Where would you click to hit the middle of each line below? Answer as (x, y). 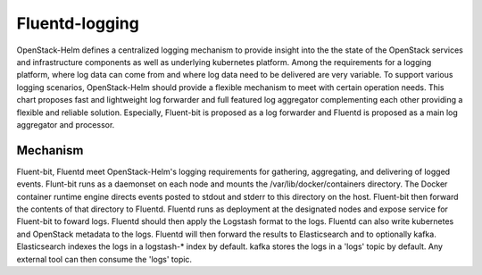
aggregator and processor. (66, 124)
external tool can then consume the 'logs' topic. (104, 259)
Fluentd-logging (78, 23)
